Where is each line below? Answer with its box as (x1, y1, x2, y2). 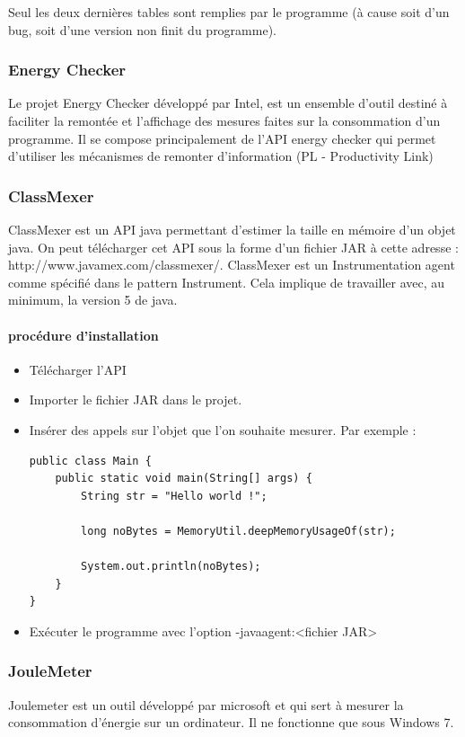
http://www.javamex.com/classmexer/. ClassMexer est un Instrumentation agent (8, 255, 455, 274)
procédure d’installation (8, 325, 159, 344)
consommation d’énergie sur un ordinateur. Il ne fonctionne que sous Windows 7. (8, 713, 454, 732)
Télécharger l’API (29, 360, 127, 378)
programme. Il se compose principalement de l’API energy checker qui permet (8, 129, 436, 147)
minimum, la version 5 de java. (8, 290, 178, 309)
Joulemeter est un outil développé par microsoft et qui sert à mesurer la (8, 695, 404, 714)
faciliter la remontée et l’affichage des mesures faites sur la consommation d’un (8, 111, 441, 129)
